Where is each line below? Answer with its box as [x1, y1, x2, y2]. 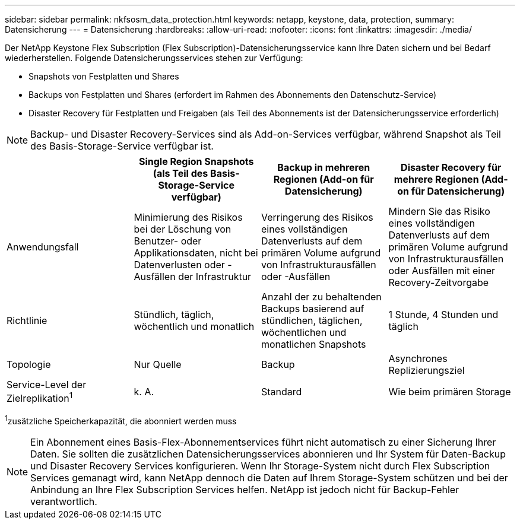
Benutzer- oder [134, 235, 202, 247]
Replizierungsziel [388, 364, 465, 376]
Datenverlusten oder [134, 259, 225, 271]
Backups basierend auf [261, 303, 364, 315]
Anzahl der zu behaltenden [261, 291, 382, 303]
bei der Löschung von [134, 223, 232, 235]
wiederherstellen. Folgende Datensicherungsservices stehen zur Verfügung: [5, 53, 303, 63]
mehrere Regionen [394, 173, 479, 185]
